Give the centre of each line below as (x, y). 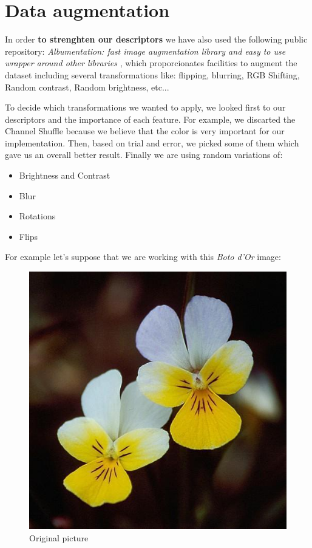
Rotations (37, 216)
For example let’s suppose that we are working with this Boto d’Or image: (143, 257)
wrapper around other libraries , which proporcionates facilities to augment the (151, 63)
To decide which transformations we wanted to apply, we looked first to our (145, 107)
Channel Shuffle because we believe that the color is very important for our (145, 131)
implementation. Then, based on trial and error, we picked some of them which (152, 142)
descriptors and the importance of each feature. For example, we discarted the (150, 119)
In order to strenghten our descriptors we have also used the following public (156, 39)
